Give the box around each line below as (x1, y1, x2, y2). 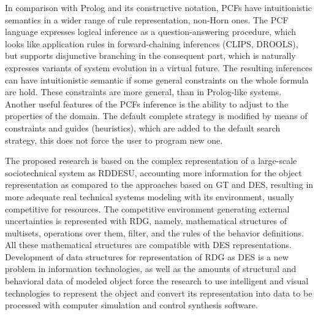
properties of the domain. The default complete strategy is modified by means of (5, 109, 308, 122)
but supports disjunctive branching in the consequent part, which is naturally (5, 49, 296, 62)
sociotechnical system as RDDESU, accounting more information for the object (5, 166, 302, 179)
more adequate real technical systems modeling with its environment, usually (5, 190, 294, 203)
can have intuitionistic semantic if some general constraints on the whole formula (5, 73, 309, 86)
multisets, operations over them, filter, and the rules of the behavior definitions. (5, 226, 304, 239)
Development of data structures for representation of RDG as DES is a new (5, 250, 289, 263)
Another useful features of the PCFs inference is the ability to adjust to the (5, 97, 289, 110)
